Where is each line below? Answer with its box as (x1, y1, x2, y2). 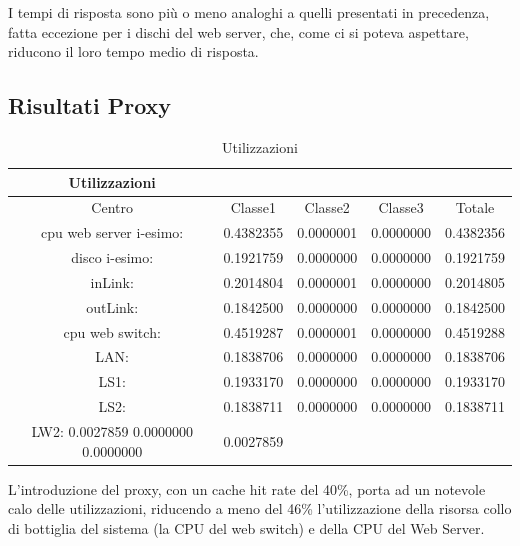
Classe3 (378, 197, 424, 218)
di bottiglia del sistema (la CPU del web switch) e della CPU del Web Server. (8, 517, 485, 538)
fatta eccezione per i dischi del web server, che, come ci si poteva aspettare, (8, 21, 469, 42)
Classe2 (304, 197, 350, 218)
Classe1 (230, 197, 276, 218)
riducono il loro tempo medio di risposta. (8, 41, 259, 62)
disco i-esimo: (71, 247, 154, 268)
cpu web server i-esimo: (41, 222, 184, 243)
